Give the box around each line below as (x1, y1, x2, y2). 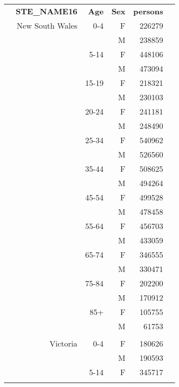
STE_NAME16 (16, 5, 78, 17)
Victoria (49, 338, 78, 349)
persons (133, 5, 163, 17)
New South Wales (17, 20, 78, 31)
